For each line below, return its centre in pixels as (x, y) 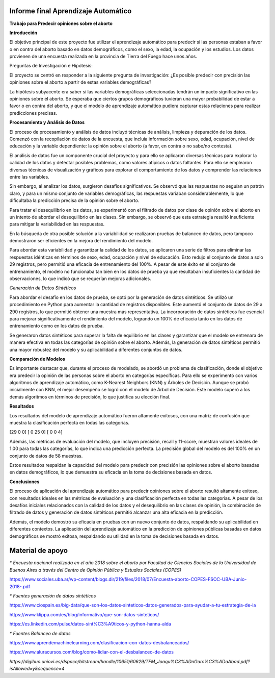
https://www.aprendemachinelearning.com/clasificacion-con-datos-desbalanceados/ (99, 642)
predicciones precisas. (33, 113)
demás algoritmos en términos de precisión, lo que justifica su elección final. (90, 397)
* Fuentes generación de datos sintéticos (53, 596)
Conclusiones (24, 482)
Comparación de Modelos (37, 359)
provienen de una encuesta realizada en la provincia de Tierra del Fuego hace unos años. (103, 57)
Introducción (23, 33)
